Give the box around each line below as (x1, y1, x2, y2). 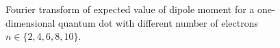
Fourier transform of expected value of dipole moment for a (5, 2, 255, 16)
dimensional (5, 15, 55, 29)
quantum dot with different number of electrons (58, 15, 258, 29)
